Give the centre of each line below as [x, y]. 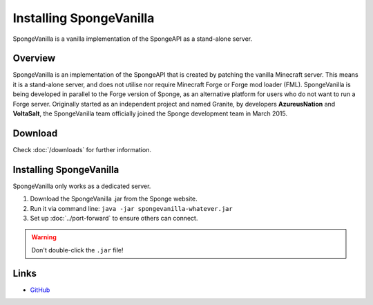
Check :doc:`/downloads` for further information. [82, 149]
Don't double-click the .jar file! [77, 250]
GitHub [40, 290]
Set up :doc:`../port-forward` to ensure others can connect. [114, 218]
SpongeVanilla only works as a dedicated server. [82, 186]
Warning [44, 237]
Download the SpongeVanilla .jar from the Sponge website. [114, 199]
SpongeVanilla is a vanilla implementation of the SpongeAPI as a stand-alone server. [132, 39]
